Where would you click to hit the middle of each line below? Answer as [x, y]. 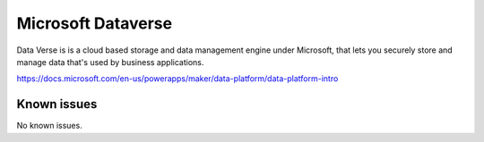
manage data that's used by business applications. [110, 62]
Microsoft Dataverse [95, 23]
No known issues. [49, 126]
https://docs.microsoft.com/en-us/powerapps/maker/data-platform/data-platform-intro [177, 79]
